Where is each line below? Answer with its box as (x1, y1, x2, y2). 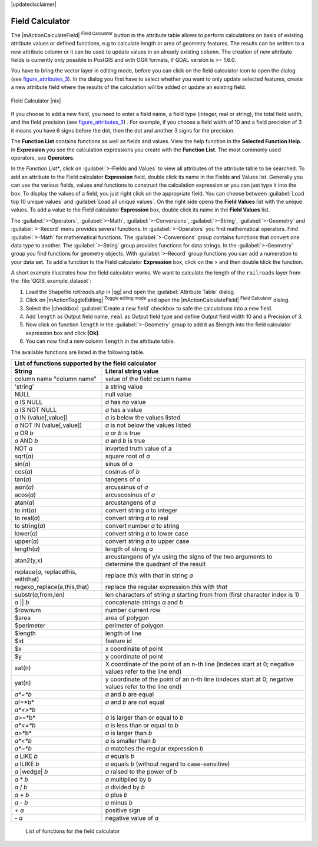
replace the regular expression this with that (105, 583, 228, 591)
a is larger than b (105, 729, 153, 737)
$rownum (14, 606, 41, 614)
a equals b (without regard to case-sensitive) (105, 760, 230, 768)
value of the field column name (105, 375, 191, 383)
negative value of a (105, 813, 159, 822)
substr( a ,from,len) (14, 590, 65, 598)
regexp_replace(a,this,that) (14, 583, 90, 591)
